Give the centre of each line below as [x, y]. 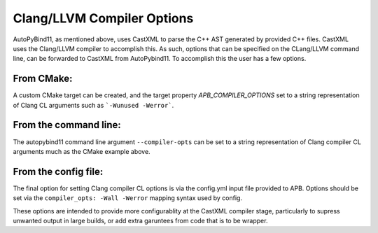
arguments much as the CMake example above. [82, 151]
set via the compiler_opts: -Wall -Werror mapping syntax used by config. [128, 198]
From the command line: [67, 125]
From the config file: [58, 171]
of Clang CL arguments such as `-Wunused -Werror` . [93, 105]
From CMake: [43, 79]
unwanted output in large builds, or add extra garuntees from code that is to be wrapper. [140, 221]
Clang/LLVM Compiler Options [103, 18]
